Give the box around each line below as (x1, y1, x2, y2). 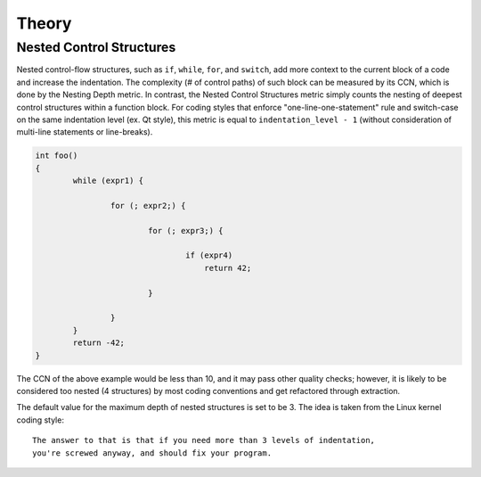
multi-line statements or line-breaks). (16, 127, 153, 137)
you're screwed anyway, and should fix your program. (32, 448, 272, 458)
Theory (16, 13, 72, 33)
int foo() (35, 151, 78, 160)
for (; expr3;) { (147, 226, 224, 235)
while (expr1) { (72, 176, 144, 186)
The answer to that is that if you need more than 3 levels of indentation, (32, 435, 376, 446)
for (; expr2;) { (110, 201, 186, 210)
